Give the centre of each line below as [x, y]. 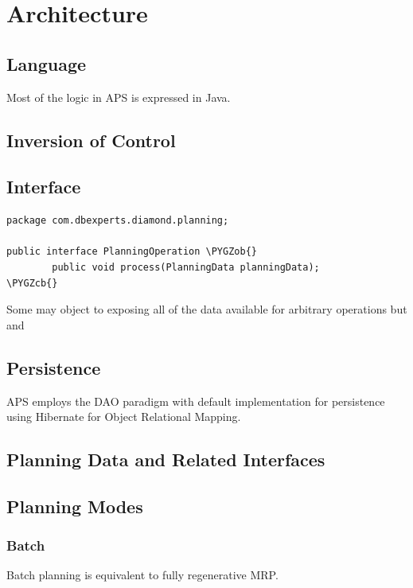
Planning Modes [75, 506]
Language [47, 63]
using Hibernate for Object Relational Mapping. [124, 417]
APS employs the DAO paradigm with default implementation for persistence [196, 401]
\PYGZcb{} [32, 283]
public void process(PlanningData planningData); [186, 267]
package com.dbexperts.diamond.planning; [118, 221]
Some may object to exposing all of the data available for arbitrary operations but [207, 309]
